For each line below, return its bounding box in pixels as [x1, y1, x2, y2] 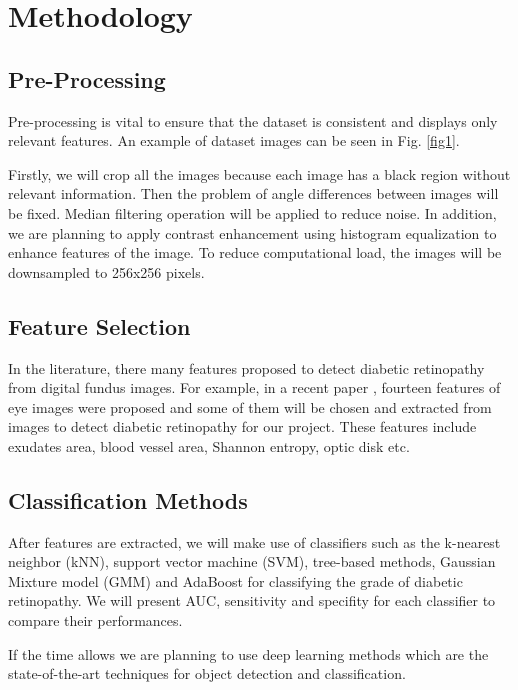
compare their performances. [8, 610, 183, 631]
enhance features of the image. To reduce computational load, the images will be [8, 242, 502, 263]
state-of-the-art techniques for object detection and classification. [8, 663, 406, 684]
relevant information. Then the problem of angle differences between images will [8, 183, 499, 204]
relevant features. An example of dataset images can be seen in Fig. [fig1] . [8, 130, 460, 151]
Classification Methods [8, 484, 248, 515]
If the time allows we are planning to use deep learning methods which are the [8, 643, 489, 664]
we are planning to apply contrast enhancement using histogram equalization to [8, 222, 497, 243]
